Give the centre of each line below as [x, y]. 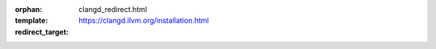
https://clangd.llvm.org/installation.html [144, 21]
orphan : [29, 9]
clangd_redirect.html [113, 9]
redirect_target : [42, 31]
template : [31, 21]
